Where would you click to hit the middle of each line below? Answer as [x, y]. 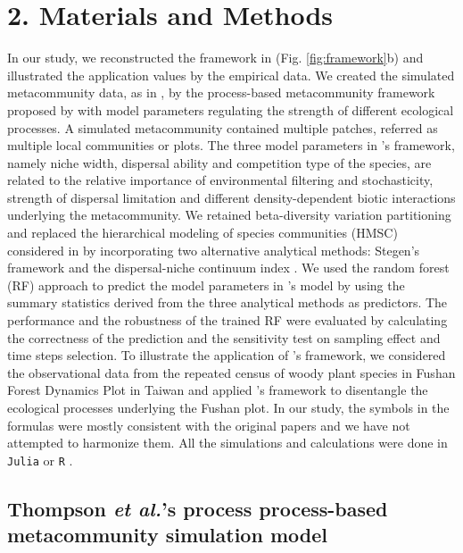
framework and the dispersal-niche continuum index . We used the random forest [228, 268]
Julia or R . [40, 460]
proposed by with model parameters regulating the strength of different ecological [231, 109]
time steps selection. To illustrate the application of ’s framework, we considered [227, 355]
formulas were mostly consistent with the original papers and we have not [209, 425]
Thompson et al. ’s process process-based [198, 508]
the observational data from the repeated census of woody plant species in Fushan [231, 372]
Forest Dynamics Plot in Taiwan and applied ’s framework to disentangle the [218, 390]
